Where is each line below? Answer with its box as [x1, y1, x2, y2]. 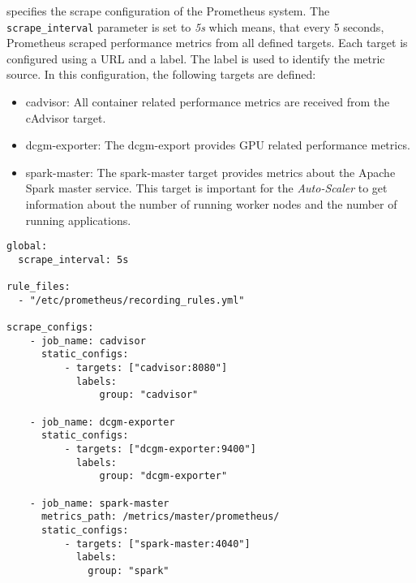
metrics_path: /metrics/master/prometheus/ [41, 511, 280, 523]
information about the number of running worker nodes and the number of [25, 196, 397, 212]
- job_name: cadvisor [29, 335, 146, 347]
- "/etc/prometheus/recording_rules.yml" [18, 294, 245, 306]
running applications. [25, 211, 131, 228]
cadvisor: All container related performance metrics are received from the [25, 93, 390, 110]
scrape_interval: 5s [18, 253, 129, 266]
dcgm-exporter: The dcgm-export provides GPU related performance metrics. [25, 136, 410, 153]
